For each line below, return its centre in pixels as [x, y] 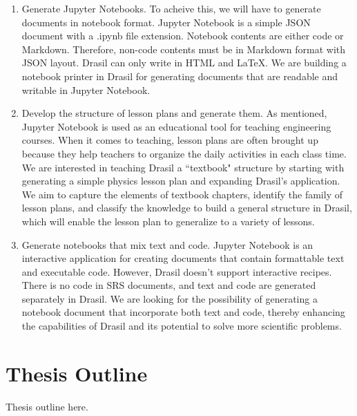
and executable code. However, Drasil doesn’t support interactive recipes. [177, 271]
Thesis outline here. [47, 406]
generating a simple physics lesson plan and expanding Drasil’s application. [181, 181]
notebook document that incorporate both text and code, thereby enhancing [183, 312]
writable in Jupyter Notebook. [86, 89]
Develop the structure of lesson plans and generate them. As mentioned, [174, 113]
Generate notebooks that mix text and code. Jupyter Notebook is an [167, 244]
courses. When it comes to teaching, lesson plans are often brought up [170, 140]
